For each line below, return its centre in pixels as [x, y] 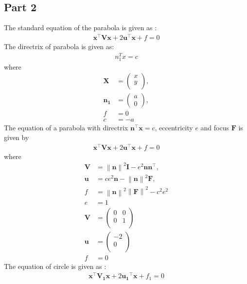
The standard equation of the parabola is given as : [80, 27]
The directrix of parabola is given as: [59, 46]
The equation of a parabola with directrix [66, 128]
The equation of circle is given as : [55, 266]
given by [17, 137]
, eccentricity [174, 128]
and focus [215, 128]
